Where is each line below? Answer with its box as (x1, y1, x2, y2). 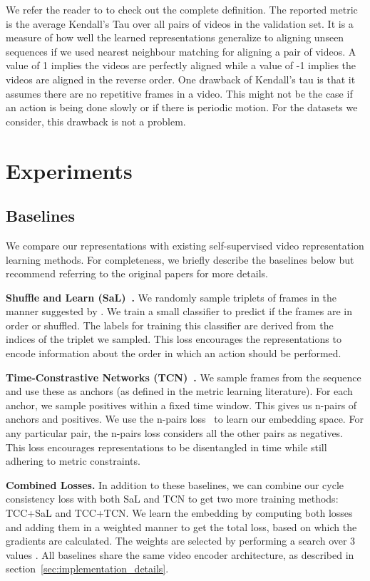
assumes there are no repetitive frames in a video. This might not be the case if (6, 86, 353, 101)
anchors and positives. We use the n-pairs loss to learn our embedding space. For (6, 411, 364, 426)
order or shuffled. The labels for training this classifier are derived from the (6, 317, 334, 332)
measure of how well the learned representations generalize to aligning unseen (6, 30, 344, 45)
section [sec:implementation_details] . (6, 561, 169, 576)
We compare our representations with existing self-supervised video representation (6, 237, 364, 252)
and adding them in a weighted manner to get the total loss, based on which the (6, 519, 357, 534)
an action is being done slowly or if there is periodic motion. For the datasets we (6, 100, 358, 115)
